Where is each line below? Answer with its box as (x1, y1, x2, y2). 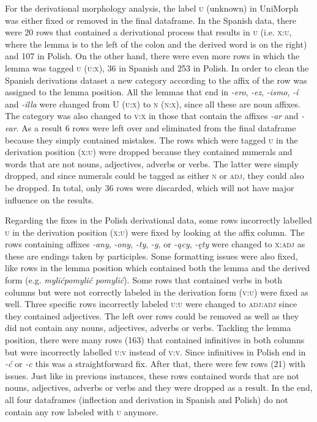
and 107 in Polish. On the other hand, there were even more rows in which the (5, 49, 300, 62)
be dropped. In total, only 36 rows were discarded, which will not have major (5, 181, 294, 194)
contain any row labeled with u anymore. (5, 405, 158, 418)
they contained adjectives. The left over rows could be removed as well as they (5, 309, 299, 322)
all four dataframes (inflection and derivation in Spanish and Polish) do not (5, 393, 288, 406)
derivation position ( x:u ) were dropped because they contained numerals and (5, 145, 293, 158)
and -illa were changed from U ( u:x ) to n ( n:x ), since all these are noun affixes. (5, 97, 300, 110)
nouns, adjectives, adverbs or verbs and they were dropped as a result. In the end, (5, 381, 313, 394)
